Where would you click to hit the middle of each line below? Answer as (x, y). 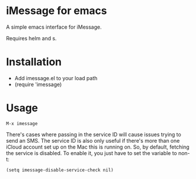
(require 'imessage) (38, 84)
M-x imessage (22, 123)
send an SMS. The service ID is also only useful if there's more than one (93, 140)
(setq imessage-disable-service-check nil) (60, 170)
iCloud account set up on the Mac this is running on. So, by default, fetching (98, 147)
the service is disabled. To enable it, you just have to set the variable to (92, 153)
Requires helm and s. (31, 38)
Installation (34, 62)
